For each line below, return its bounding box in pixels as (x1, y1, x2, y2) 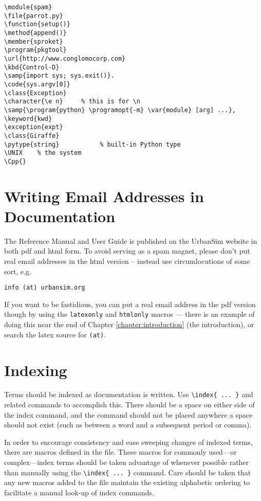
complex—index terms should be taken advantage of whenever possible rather (4, 457, 249, 468)
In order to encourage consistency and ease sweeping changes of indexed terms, (4, 436, 253, 447)
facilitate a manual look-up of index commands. (4, 487, 154, 497)
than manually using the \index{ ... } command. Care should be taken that (4, 467, 251, 477)
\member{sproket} (4, 38, 63, 45)
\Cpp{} (4, 157, 26, 165)
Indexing (4, 359, 67, 380)
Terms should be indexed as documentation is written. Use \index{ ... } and (4, 389, 253, 400)
